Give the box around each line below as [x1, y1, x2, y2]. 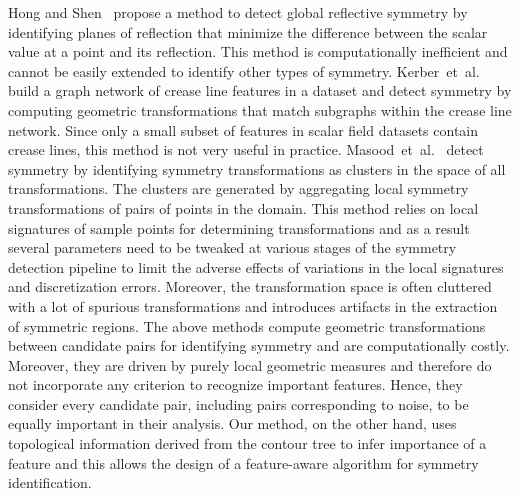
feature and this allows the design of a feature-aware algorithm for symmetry [8, 452, 479, 473]
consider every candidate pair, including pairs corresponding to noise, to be [8, 393, 469, 414]
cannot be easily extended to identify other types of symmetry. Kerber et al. [8, 60, 480, 81]
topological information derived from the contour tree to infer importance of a [8, 433, 487, 454]
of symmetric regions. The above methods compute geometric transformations [8, 315, 486, 336]
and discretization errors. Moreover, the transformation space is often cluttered [8, 276, 492, 297]
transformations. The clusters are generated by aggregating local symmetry [8, 178, 469, 199]
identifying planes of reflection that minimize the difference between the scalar [8, 21, 488, 42]
